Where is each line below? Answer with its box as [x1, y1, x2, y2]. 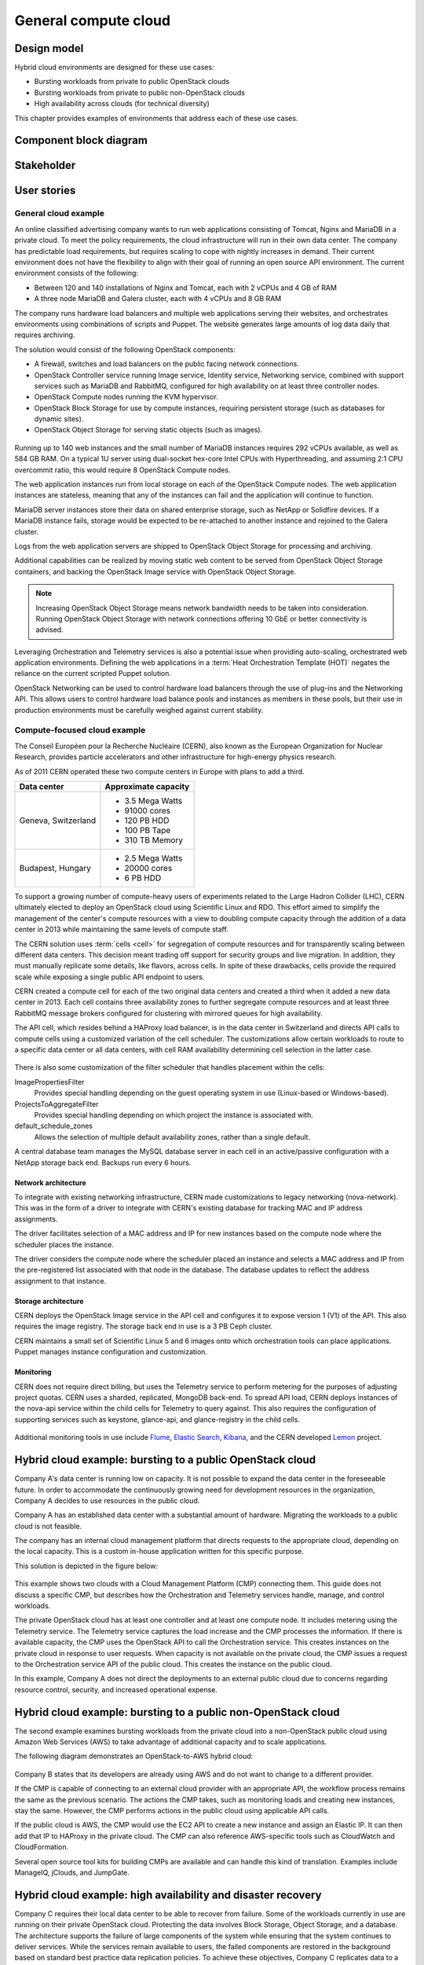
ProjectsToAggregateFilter [14, 1099, 99, 1108]
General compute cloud [14, 12, 171, 29]
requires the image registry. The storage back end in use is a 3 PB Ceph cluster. [14, 1321, 273, 1331]
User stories [14, 184, 76, 197]
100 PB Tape [124, 825, 171, 836]
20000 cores [124, 862, 173, 873]
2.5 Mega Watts [124, 853, 183, 864]
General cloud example [14, 208, 105, 219]
